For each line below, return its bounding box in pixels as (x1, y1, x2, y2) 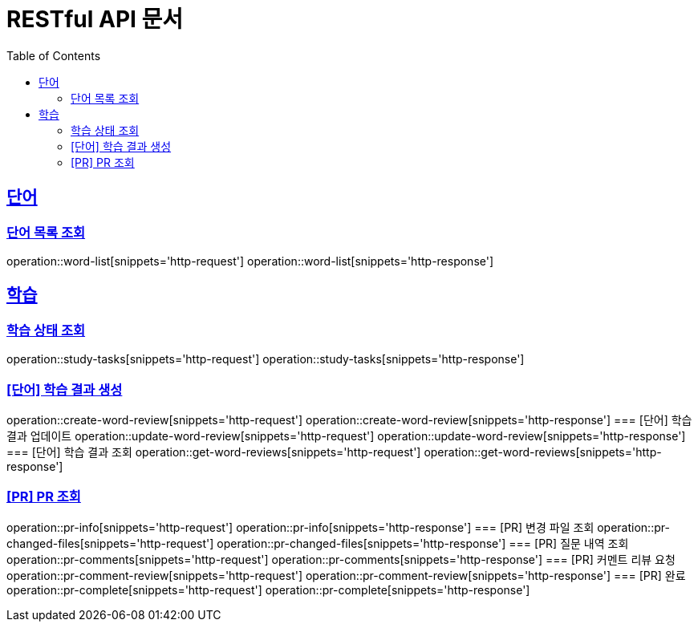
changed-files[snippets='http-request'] (6, 536, 214, 550)
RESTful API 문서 (6, 6, 184, 33)
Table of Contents (6, 48, 101, 63)
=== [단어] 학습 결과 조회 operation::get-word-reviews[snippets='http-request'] (6, 444, 421, 459)
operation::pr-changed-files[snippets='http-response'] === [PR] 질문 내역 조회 (217, 536, 629, 550)
